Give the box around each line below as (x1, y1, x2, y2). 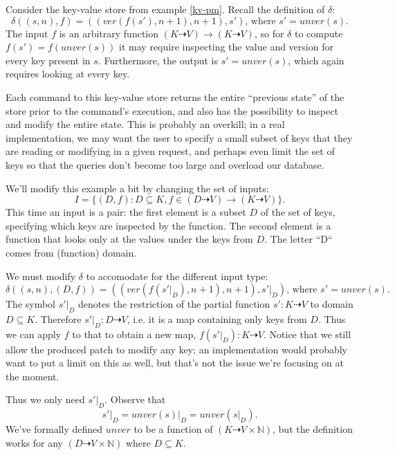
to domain (310, 297, 353, 311)
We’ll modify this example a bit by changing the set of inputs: (6, 180, 269, 195)
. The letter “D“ (264, 232, 333, 246)
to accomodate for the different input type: (86, 268, 268, 283)
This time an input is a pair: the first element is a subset (6, 205, 246, 219)
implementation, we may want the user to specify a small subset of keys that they (6, 130, 353, 145)
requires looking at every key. (6, 66, 130, 81)
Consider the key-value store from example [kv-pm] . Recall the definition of (6, 2, 325, 16)
